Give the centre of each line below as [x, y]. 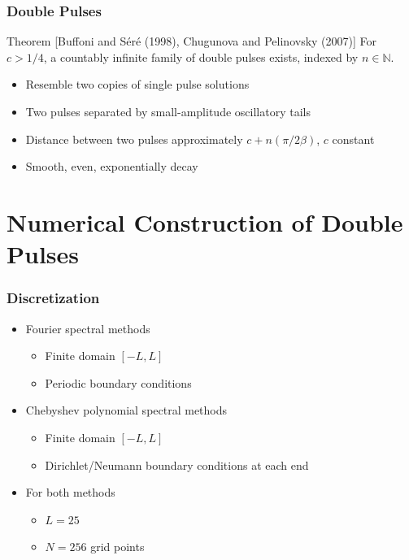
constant [353, 139]
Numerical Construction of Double [205, 221]
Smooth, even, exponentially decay [112, 166]
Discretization [53, 298]
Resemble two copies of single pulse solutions [137, 84]
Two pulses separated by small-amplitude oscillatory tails [168, 111]
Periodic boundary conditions [118, 382]
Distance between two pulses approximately [134, 139]
